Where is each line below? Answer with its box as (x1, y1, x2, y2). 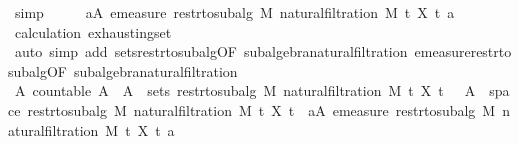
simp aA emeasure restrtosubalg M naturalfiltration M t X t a (14, 2, 455, 22)
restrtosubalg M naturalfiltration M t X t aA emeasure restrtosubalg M (27, 99, 496, 120)
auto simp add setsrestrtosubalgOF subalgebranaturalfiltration (14, 41, 408, 62)
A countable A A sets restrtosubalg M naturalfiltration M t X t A (14, 80, 476, 101)
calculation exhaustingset (14, 21, 172, 42)
